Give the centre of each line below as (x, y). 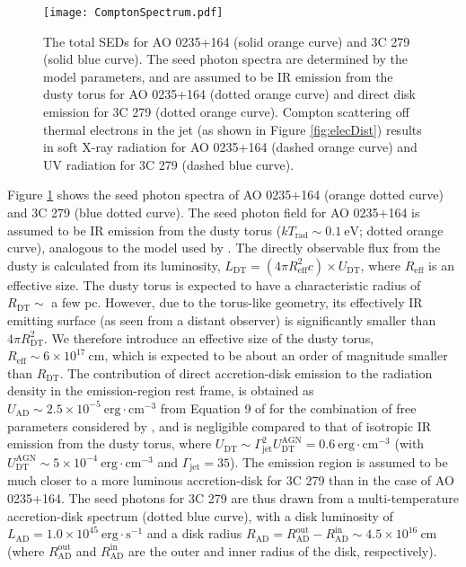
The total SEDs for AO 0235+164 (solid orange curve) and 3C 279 (227, 41)
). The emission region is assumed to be (339, 461)
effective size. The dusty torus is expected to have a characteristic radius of (214, 284)
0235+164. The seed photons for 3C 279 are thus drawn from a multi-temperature (233, 497)
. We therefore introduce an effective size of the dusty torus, (209, 337)
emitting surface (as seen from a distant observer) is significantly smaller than (222, 319)
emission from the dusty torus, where (110, 443)
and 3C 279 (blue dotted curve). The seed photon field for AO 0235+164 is (214, 212)
